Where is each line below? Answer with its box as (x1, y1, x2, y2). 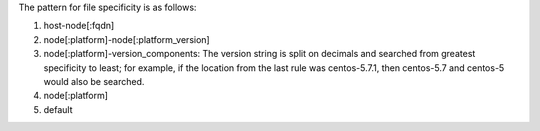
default (43, 103, 74, 115)
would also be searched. (43, 75, 145, 87)
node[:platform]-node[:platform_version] (43, 33, 210, 45)
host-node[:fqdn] (43, 20, 115, 32)
